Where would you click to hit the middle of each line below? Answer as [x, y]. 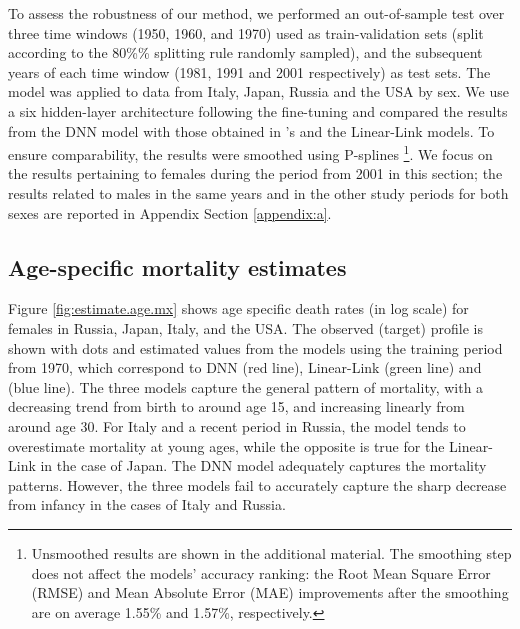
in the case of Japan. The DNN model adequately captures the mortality [263, 465]
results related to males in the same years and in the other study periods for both [258, 193]
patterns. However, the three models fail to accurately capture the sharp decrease [257, 484]
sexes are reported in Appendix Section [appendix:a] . [170, 212]
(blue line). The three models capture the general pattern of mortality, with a [246, 386]
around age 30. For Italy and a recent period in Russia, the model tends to [237, 425]
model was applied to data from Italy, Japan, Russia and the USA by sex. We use [258, 91]
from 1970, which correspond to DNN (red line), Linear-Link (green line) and [245, 367]
